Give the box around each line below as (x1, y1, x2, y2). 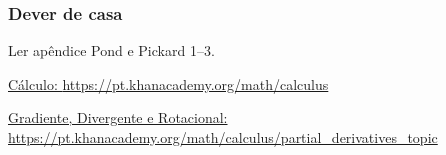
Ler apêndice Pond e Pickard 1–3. (8, 40, 215, 61)
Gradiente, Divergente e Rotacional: (8, 107, 228, 128)
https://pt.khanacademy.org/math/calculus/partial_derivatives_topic (8, 127, 438, 147)
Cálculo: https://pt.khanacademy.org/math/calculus (8, 73, 329, 94)
